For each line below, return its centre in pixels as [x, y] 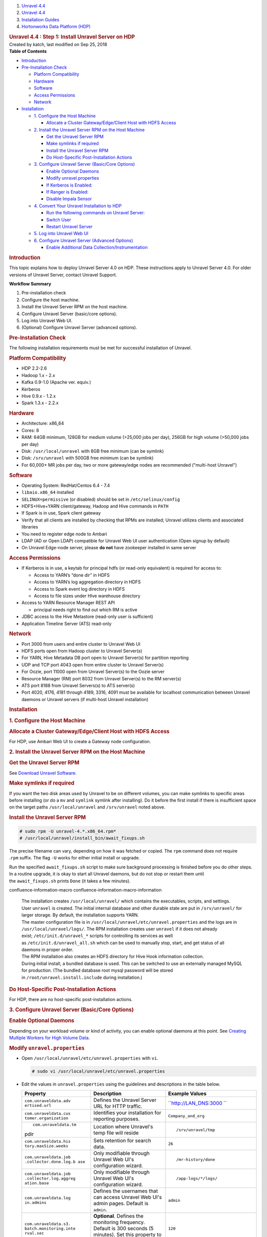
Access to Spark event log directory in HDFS [79, 589]
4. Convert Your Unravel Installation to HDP [78, 206]
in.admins [36, 1203]
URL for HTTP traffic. [118, 1106]
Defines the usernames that [126, 1191]
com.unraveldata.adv [48, 1101]
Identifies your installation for [127, 1113]
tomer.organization [46, 1118]
